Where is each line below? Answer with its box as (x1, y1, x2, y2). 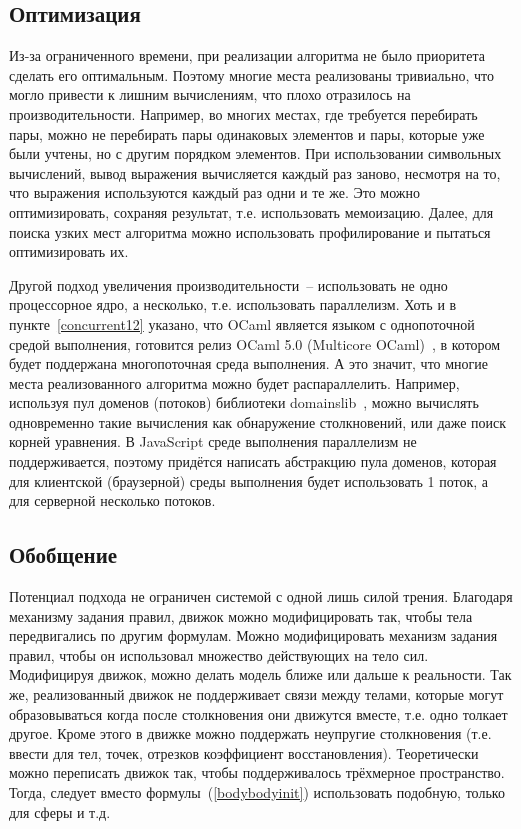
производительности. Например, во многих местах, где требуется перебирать (9, 103, 478, 124)
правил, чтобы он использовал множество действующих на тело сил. (9, 644, 429, 665)
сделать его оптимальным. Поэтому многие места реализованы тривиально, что (9, 64, 494, 85)
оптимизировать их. (9, 241, 129, 262)
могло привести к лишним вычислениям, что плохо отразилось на (9, 84, 411, 105)
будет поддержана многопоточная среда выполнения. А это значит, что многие (9, 353, 489, 374)
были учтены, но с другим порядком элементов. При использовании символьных (9, 143, 502, 164)
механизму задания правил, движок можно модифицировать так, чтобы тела (9, 605, 473, 626)
